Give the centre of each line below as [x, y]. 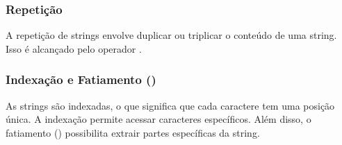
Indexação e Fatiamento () [81, 79]
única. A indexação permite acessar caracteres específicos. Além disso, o [158, 119]
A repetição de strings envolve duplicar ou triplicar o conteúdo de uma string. [171, 35]
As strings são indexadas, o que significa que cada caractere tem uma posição [170, 105]
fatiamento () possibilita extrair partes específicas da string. [133, 132]
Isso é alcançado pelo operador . [74, 48]
